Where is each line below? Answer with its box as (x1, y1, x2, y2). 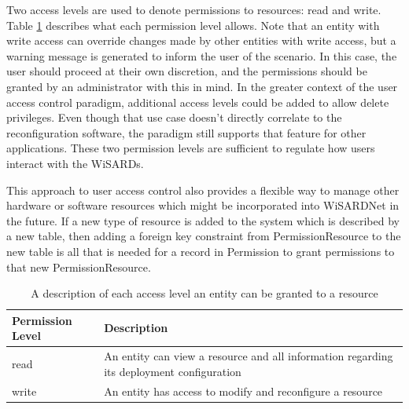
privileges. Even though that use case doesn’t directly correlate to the (6, 109, 342, 126)
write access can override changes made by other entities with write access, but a (6, 32, 396, 49)
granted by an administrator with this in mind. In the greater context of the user (6, 78, 398, 94)
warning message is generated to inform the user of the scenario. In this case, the (6, 47, 397, 64)
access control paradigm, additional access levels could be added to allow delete (6, 93, 389, 110)
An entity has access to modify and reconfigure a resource (104, 382, 383, 399)
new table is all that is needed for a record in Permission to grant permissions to (6, 243, 395, 259)
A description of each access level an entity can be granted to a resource (31, 285, 378, 301)
